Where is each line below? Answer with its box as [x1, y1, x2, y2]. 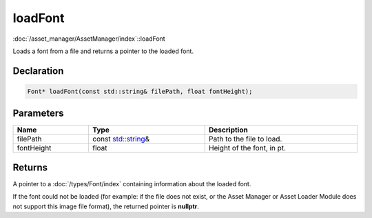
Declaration [12, 65, 64, 77]
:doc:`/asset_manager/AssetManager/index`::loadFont [12, 34, 165, 43]
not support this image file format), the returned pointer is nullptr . [12, 202, 200, 210]
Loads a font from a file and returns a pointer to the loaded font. [12, 47, 194, 55]
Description [209, 125, 248, 135]
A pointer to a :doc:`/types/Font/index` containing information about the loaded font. [12, 179, 251, 188]
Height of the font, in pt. [209, 143, 286, 153]
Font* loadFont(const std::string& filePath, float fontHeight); [27, 87, 253, 95]
